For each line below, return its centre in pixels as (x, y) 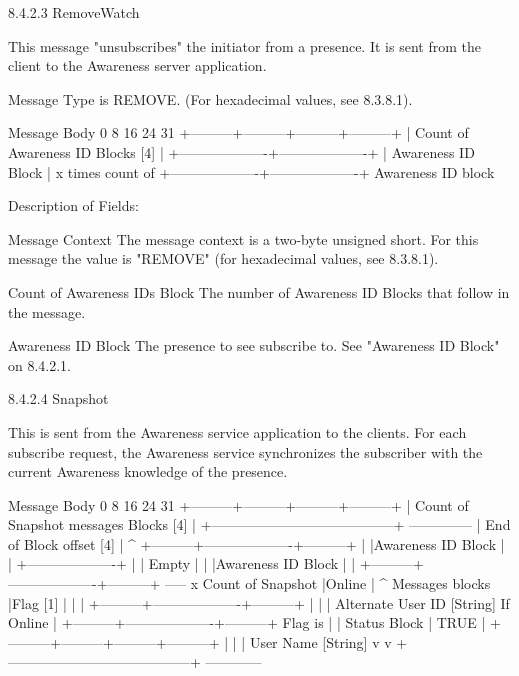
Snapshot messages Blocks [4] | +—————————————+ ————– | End (259, 524)
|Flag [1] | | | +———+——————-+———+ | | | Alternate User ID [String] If (259, 602)
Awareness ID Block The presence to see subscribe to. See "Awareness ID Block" (254, 345)
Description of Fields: (73, 205)
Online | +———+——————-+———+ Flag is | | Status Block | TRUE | (247, 622)
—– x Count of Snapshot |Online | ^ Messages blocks (328, 583)
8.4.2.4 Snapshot (58, 398)
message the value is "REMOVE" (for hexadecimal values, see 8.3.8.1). (223, 258)
